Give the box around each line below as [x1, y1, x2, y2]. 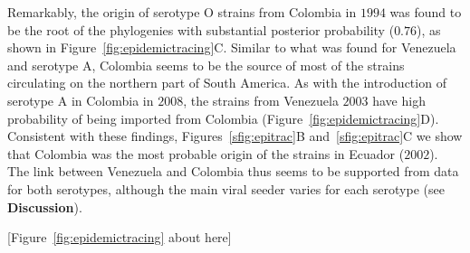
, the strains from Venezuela [183, 90, 339, 109]
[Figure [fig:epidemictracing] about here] [7, 228, 232, 247]
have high [372, 90, 426, 109]
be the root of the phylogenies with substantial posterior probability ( [7, 20, 395, 39]
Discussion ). [7, 197, 82, 216]
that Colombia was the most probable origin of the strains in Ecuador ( [7, 144, 405, 163]
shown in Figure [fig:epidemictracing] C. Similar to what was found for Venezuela [7, 38, 456, 57]
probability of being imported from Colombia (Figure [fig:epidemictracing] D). [7, 108, 439, 127]
